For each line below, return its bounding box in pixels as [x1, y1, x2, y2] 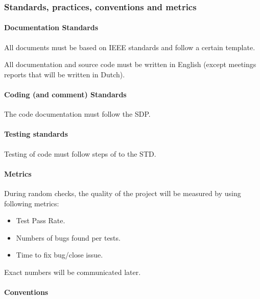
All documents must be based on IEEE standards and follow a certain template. [4, 41, 255, 52]
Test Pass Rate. [16, 215, 65, 226]
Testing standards [4, 129, 68, 139]
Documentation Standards [4, 22, 99, 33]
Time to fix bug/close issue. [16, 249, 103, 260]
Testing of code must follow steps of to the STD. [4, 148, 156, 159]
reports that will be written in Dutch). [4, 69, 125, 79]
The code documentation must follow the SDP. [4, 109, 151, 119]
